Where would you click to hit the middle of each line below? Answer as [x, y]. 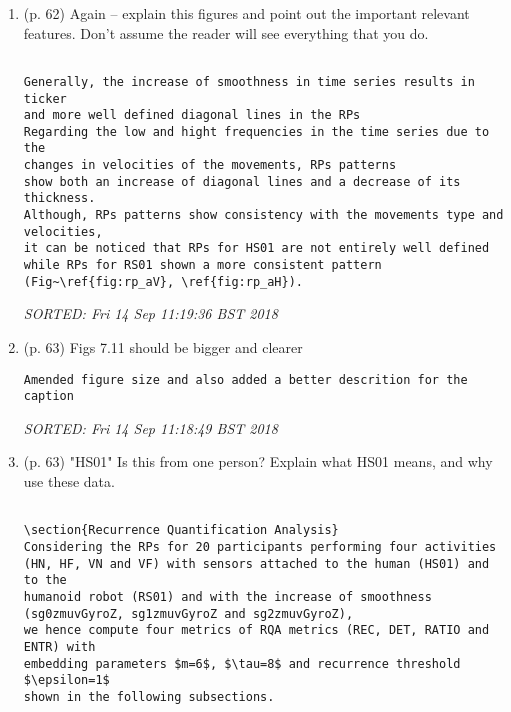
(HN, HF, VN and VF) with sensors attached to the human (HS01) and [256, 563]
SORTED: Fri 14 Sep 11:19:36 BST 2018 [150, 313]
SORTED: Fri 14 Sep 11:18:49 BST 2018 [150, 427]
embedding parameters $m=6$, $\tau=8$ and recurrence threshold [242, 663]
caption [48, 396]
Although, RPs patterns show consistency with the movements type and [263, 215]
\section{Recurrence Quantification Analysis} [181, 530]
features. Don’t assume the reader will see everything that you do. [226, 32]
